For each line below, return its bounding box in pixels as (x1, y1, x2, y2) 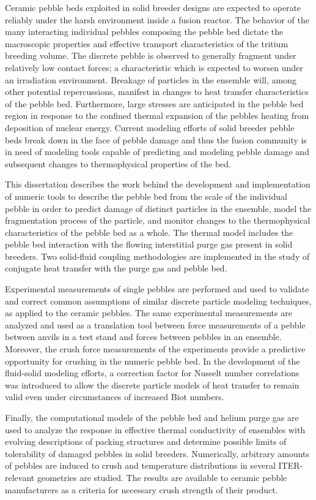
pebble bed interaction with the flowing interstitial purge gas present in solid (5, 238, 293, 251)
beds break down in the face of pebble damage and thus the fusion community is (5, 133, 307, 146)
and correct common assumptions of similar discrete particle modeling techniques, (5, 294, 312, 307)
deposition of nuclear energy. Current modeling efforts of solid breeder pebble (5, 121, 295, 134)
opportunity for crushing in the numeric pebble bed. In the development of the (5, 354, 300, 367)
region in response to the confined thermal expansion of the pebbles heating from (5, 109, 309, 122)
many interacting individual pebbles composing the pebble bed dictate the (5, 25, 284, 38)
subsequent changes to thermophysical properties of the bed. (5, 157, 231, 170)
